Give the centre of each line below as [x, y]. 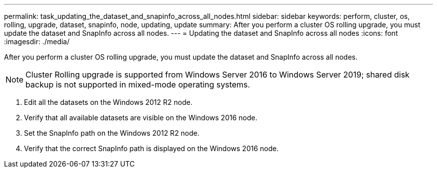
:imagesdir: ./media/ [37, 42]
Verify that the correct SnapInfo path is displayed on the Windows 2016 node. [151, 148]
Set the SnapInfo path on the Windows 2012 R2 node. [112, 133]
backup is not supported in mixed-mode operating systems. [138, 85]
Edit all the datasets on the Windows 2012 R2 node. [108, 102]
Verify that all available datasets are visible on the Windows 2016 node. [141, 118]
